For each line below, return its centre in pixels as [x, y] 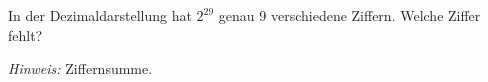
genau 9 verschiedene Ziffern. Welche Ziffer [349, 15]
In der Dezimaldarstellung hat [100, 15]
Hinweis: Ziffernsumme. [80, 68]
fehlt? [25, 34]
